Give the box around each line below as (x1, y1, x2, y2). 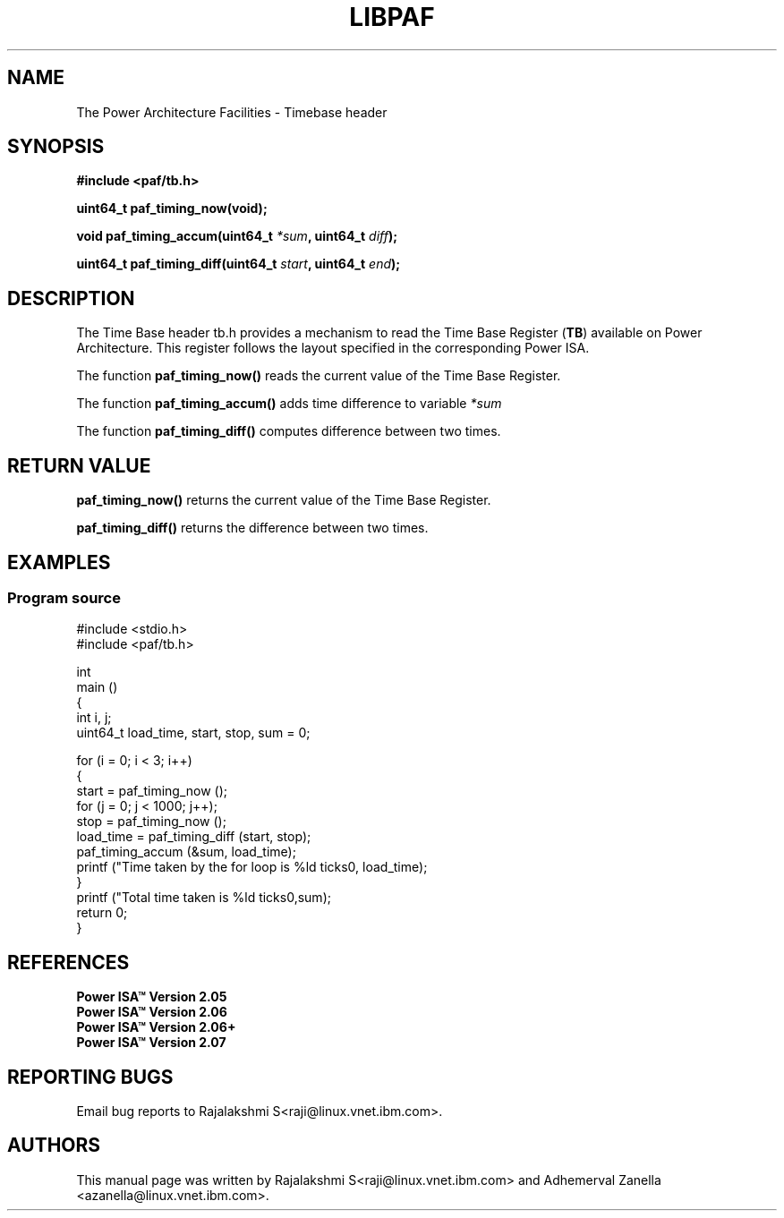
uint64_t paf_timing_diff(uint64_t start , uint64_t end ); (76, 256, 401, 272)
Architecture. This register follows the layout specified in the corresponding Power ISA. (76, 340, 590, 356)
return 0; (76, 905, 128, 921)
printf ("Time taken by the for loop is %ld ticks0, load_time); (76, 859, 428, 875)
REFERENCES (7, 950, 130, 974)
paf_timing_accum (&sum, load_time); (76, 844, 296, 860)
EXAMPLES (7, 550, 111, 574)
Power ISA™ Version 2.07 (76, 1035, 226, 1051)
